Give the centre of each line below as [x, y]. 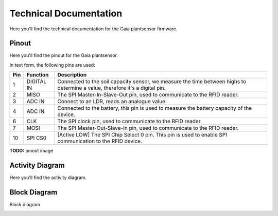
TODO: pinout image [31, 151]
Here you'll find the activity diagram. [48, 178]
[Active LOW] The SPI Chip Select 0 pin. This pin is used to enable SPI [142, 135]
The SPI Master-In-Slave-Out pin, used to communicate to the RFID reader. [148, 95]
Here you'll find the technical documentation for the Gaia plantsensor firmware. [93, 29]
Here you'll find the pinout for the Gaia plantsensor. [64, 55]
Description [72, 75]
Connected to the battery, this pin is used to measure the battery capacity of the [155, 108]
